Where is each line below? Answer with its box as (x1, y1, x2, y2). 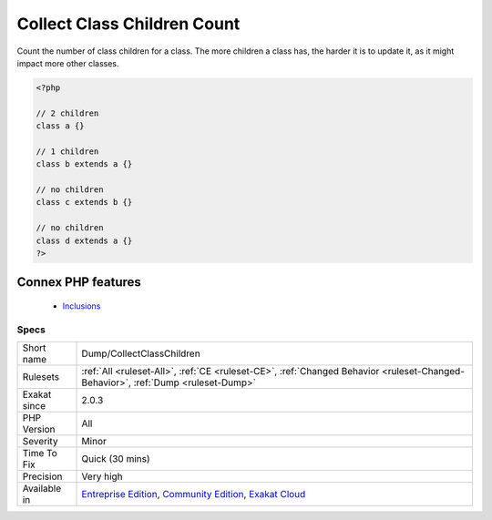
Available (22, 483, 62, 495)
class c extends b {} (36, 197, 133, 208)
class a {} (36, 121, 85, 131)
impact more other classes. (16, 57, 119, 68)
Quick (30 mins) (81, 453, 150, 465)
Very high (81, 470, 123, 483)
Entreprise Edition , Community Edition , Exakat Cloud (81, 488, 306, 501)
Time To (22, 447, 58, 460)
